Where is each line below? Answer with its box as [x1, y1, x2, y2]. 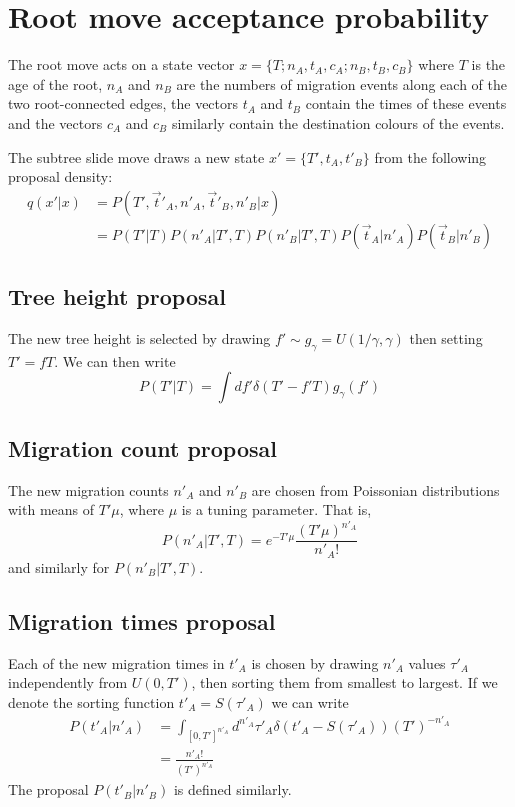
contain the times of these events [305, 93, 507, 114]
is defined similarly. [173, 779, 292, 800]
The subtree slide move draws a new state [8, 146, 265, 167]
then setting [409, 327, 483, 348]
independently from [8, 672, 128, 693]
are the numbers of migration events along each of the [176, 73, 507, 94]
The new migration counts [8, 479, 169, 500]
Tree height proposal [8, 281, 226, 312]
